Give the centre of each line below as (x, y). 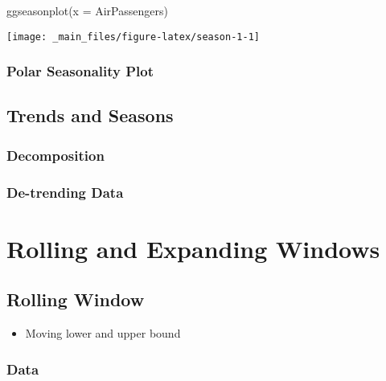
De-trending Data (65, 192)
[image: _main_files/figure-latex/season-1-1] (133, 37)
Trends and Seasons (90, 115)
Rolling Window (76, 299)
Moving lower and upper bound (103, 333)
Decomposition (55, 155)
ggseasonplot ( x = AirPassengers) (87, 10)
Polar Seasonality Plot (80, 71)
